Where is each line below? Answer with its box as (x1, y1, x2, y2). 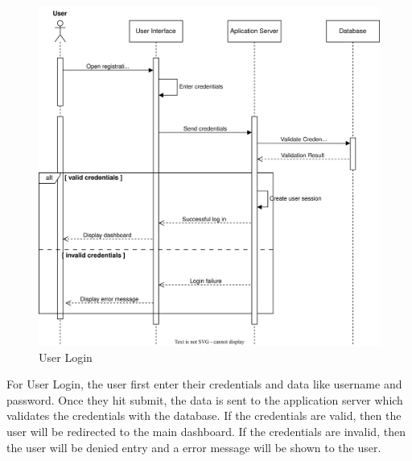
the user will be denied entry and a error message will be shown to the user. (6, 438, 381, 455)
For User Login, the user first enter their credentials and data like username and (6, 376, 402, 392)
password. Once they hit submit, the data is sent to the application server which (6, 391, 403, 408)
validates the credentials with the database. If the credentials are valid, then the (6, 407, 402, 424)
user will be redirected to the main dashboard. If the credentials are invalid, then (6, 423, 406, 440)
